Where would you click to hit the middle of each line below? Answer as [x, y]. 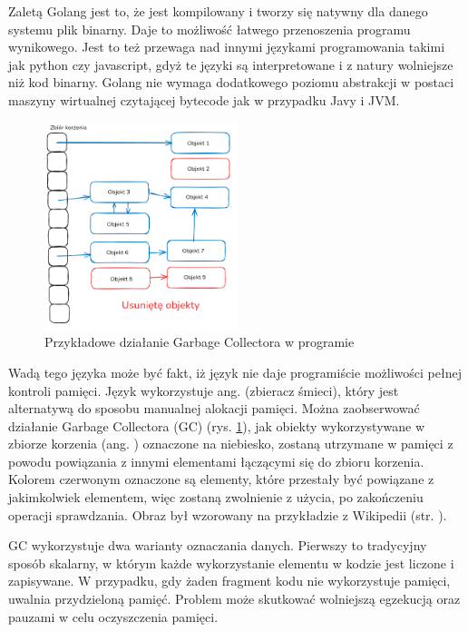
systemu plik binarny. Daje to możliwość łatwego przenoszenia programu [210, 29]
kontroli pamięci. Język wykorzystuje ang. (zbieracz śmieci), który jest [204, 390]
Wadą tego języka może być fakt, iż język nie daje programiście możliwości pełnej [235, 372]
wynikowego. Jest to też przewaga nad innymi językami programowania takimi [227, 47]
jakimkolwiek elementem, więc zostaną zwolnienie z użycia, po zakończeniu [216, 497]
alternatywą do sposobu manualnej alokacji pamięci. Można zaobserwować [214, 408]
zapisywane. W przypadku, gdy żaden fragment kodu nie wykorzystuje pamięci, [229, 581]
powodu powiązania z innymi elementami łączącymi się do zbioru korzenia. [216, 461]
